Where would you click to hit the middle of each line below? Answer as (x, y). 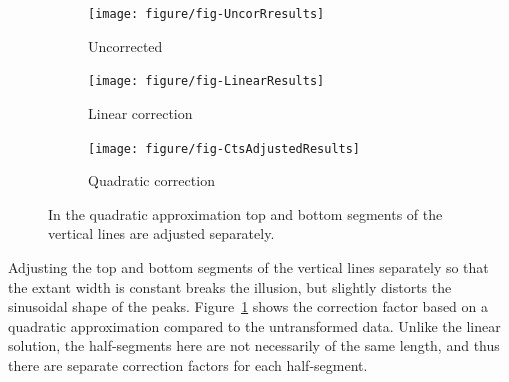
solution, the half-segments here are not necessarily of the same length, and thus (254, 345)
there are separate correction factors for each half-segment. (188, 364)
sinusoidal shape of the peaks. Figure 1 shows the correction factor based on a (248, 306)
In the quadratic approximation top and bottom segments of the (245, 213)
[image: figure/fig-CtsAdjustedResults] (224, 148)
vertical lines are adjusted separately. (161, 233)
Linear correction (140, 112)
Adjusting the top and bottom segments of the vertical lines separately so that (248, 266)
